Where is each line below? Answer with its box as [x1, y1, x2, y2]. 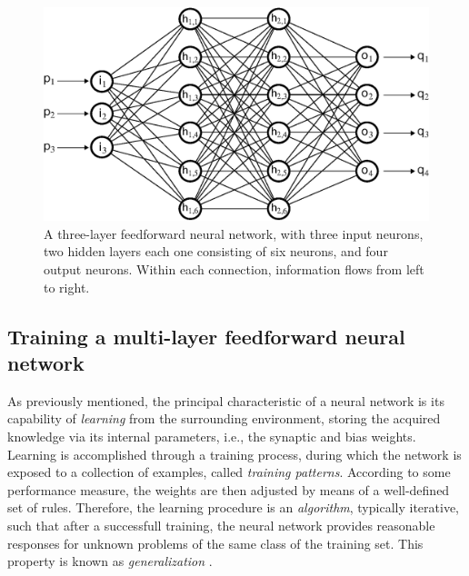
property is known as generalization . [7, 551, 213, 571]
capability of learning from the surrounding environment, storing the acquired [7, 409, 441, 428]
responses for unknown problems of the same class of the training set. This [7, 533, 424, 552]
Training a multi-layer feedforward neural [7, 322, 405, 350]
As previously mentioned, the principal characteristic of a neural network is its [7, 391, 444, 410]
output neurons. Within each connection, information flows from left [44, 259, 424, 278]
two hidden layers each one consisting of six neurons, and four [44, 242, 388, 261]
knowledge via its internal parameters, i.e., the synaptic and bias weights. [7, 426, 416, 445]
